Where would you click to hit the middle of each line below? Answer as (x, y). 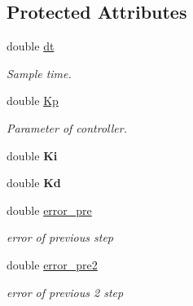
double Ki (32, 155)
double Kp (33, 101)
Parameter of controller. (67, 127)
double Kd (34, 183)
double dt (31, 46)
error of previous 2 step (65, 292)
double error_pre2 (52, 264)
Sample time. (39, 73)
